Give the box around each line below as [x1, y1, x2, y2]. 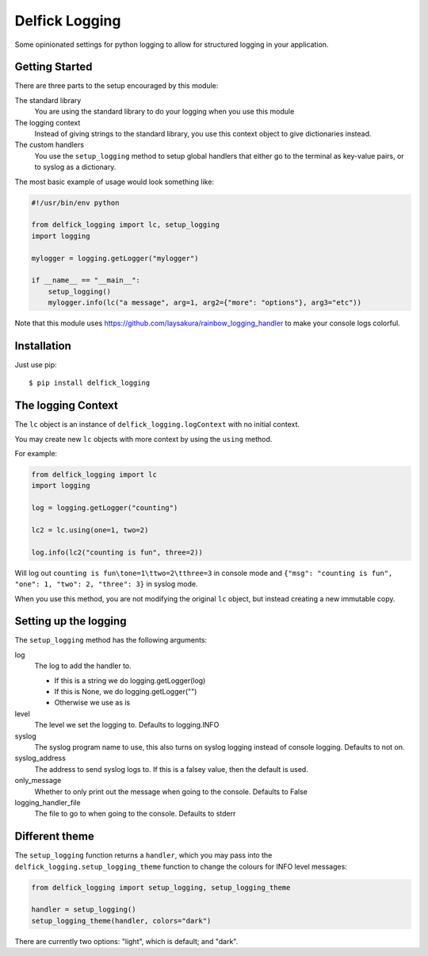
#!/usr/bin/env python [31, 198, 120, 207]
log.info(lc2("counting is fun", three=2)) [31, 547, 204, 557]
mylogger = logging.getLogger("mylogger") [31, 254, 199, 263]
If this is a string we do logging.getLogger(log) [54, 675, 206, 685]
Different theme [14, 830, 95, 843]
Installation [14, 339, 71, 352]
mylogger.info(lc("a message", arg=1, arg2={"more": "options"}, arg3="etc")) [48, 298, 362, 307]
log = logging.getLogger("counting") [31, 504, 178, 513]
